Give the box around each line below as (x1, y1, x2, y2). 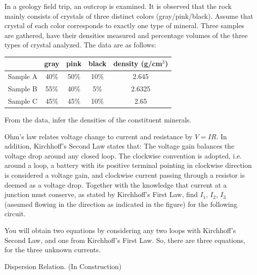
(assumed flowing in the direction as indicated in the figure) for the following (4, 198, 237, 209)
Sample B (8, 83, 38, 94)
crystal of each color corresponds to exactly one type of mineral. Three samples (4, 20, 245, 31)
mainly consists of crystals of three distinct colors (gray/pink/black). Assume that (4, 10, 254, 21)
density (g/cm (113, 58, 163, 69)
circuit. (4, 208, 26, 219)
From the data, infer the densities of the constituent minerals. (4, 115, 192, 125)
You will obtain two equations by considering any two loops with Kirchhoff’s (4, 225, 236, 236)
